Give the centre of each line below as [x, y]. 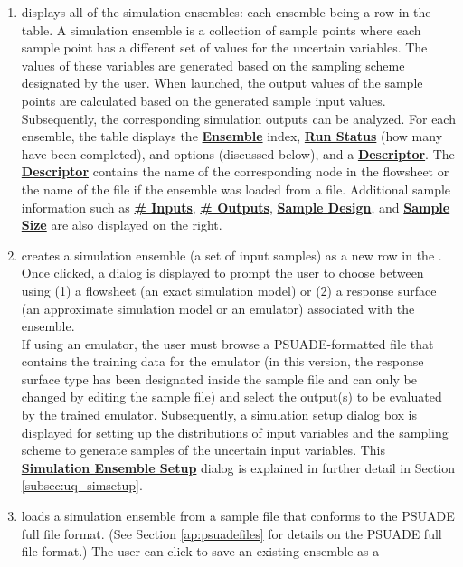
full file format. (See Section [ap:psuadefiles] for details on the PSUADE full [231, 533]
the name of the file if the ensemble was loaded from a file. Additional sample [236, 189]
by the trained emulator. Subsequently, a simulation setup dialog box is [219, 415]
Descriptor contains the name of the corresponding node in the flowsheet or [235, 171]
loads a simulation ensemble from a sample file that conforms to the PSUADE [238, 516]
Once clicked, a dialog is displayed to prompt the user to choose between [222, 273]
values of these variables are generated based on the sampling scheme [213, 65]
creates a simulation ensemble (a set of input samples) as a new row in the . [231, 255]
